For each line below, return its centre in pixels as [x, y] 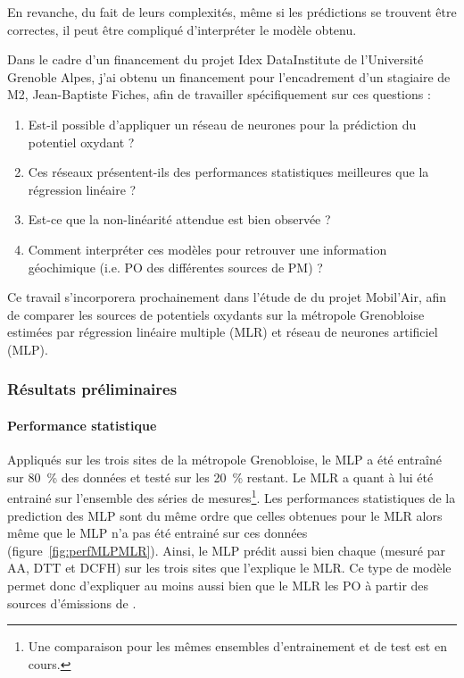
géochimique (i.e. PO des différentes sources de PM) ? [175, 267]
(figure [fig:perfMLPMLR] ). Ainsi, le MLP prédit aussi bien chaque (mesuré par [226, 550]
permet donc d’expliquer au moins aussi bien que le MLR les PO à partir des [218, 585]
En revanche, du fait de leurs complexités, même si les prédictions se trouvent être [232, 12]
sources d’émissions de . [72, 603]
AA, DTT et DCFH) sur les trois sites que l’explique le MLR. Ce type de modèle [229, 568]
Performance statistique [82, 425]
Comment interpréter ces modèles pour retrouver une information [207, 249]
